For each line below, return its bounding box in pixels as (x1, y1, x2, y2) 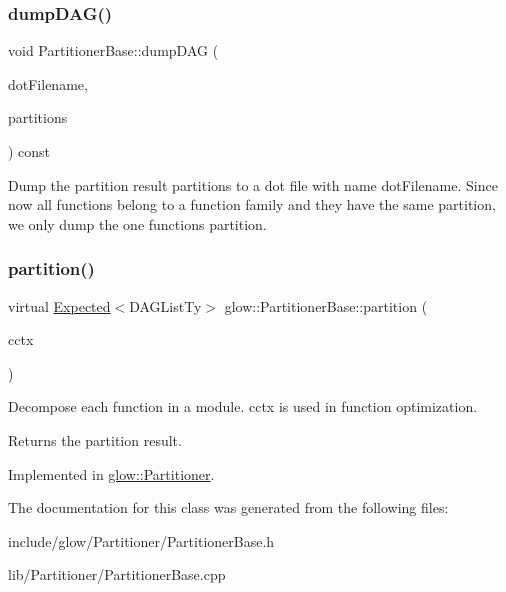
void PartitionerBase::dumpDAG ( (8, 40, 219, 61)
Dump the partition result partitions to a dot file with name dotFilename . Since (8, 174, 498, 195)
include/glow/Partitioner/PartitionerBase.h (8, 530, 275, 551)
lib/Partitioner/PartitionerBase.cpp (8, 564, 226, 585)
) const (8, 141, 51, 161)
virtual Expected (8, 295, 111, 316)
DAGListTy (129, 295, 202, 316)
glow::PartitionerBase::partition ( (224, 295, 428, 316)
